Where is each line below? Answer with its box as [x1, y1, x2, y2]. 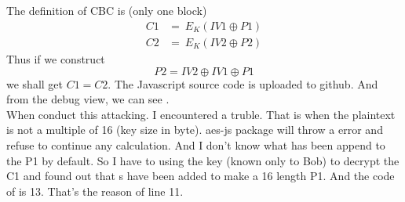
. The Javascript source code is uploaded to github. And [108, 75, 378, 92]
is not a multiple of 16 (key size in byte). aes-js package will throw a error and [6, 121, 383, 138]
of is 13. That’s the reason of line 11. [6, 182, 184, 199]
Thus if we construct [6, 51, 105, 67]
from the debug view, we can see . [6, 91, 170, 107]
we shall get [6, 75, 64, 92]
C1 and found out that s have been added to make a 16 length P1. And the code [6, 168, 395, 184]
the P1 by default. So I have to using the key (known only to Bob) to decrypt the [6, 152, 400, 168]
